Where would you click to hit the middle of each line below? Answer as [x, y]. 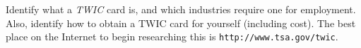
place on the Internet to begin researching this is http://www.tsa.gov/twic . [172, 37]
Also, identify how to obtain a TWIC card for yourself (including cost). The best [181, 23]
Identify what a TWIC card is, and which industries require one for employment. [181, 9]
